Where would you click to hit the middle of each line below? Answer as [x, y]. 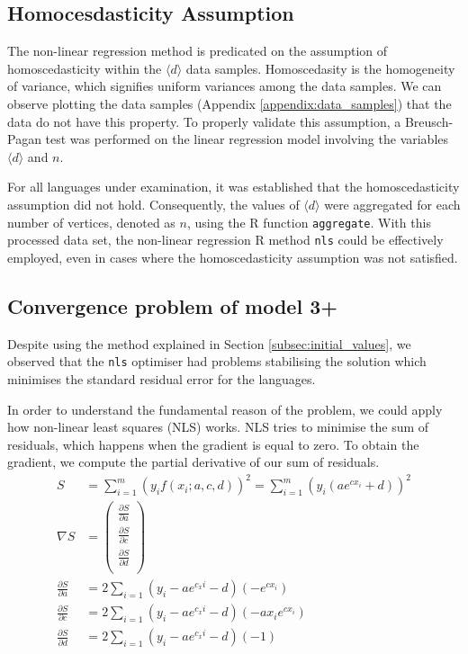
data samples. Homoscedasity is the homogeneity [320, 68]
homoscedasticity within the [85, 68]
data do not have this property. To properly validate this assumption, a [204, 121]
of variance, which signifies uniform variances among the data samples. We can [225, 86]
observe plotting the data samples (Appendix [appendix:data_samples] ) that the [229, 103]
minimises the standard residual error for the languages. [162, 378]
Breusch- [429, 121]
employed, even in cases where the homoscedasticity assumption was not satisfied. [233, 257]
